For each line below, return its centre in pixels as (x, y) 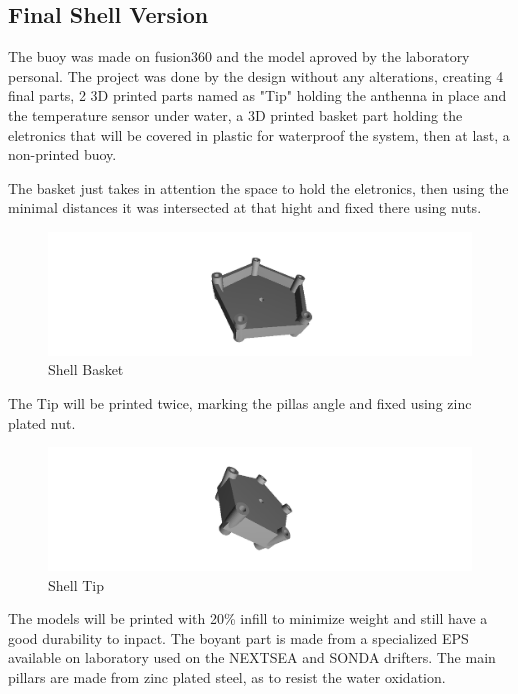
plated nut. (42, 422)
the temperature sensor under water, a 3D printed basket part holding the (235, 114)
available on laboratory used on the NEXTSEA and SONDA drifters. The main (252, 657)
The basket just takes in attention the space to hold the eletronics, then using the (258, 187)
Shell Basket (86, 369)
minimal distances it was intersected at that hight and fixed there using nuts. (245, 207)
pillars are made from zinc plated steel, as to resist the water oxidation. (227, 676)
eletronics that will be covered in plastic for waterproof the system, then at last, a (259, 134)
